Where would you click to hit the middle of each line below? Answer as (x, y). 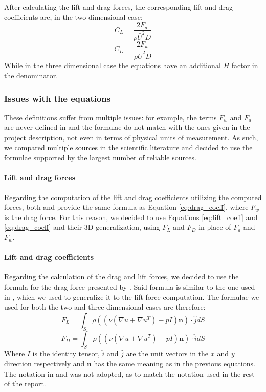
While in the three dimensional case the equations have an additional (113, 65)
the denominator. (31, 75)
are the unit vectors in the (167, 353)
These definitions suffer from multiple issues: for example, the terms (110, 117)
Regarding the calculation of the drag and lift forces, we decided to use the (121, 277)
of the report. (25, 384)
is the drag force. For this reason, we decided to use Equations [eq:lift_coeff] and (131, 217)
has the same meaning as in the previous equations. (174, 363)
